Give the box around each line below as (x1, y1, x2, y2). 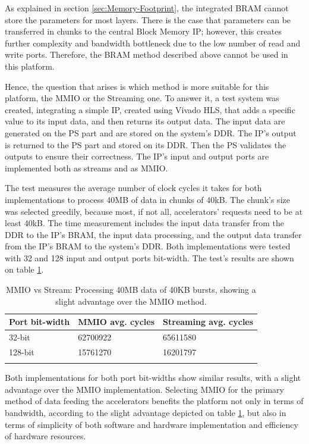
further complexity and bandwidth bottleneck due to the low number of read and (5, 36, 301, 49)
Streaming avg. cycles (163, 315, 254, 328)
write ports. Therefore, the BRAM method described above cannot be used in (5, 48, 288, 61)
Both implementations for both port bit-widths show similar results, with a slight (5, 371, 301, 384)
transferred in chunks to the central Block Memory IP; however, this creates (5, 25, 282, 37)
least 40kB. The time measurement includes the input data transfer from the (5, 217, 285, 229)
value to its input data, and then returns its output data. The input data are (5, 115, 285, 127)
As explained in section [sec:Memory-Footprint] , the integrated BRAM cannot (5, 2, 289, 14)
